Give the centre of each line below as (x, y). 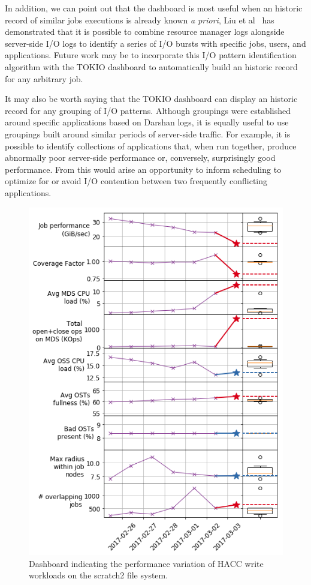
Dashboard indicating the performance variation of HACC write (146, 563)
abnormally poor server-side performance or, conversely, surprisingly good (140, 157)
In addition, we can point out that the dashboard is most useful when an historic (154, 8)
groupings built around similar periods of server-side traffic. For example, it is (148, 133)
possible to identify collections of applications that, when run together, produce (151, 145)
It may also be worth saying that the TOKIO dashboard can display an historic (151, 99)
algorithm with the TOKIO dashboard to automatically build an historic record (151, 66)
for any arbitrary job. (44, 78)
